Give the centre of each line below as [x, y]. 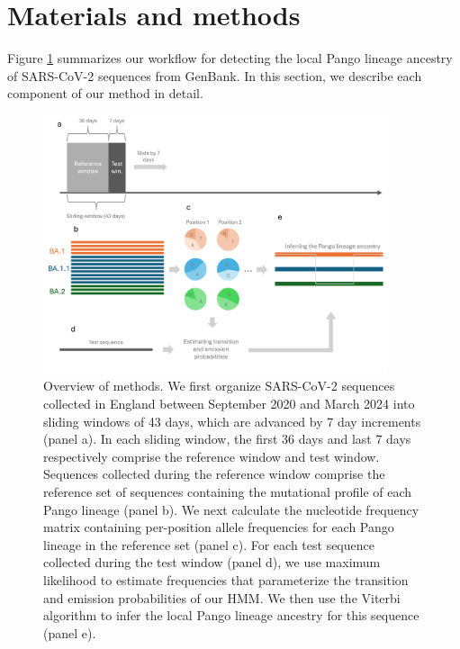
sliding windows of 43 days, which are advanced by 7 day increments [232, 421]
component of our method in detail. [105, 93]
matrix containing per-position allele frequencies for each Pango [219, 527]
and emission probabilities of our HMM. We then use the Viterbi [222, 597]
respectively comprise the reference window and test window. [212, 456]
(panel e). [70, 632]
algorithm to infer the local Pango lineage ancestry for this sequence [231, 615]
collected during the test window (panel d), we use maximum [212, 562]
